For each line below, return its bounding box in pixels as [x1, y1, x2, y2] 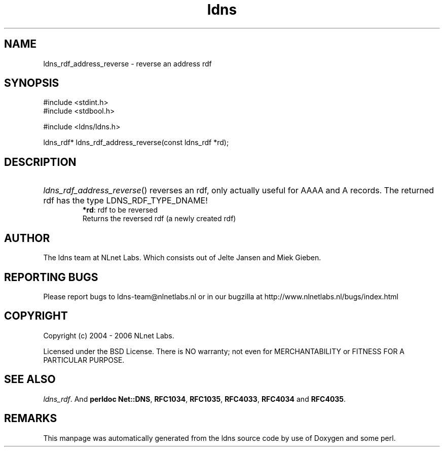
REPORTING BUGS [4, 270, 98, 284]
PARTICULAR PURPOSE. [43, 355, 125, 364]
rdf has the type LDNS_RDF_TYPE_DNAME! [43, 195, 208, 206]
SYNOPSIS [4, 77, 59, 90]
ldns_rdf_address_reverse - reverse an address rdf [43, 59, 212, 68]
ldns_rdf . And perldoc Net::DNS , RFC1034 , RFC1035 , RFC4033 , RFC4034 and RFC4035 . [43, 394, 346, 403]
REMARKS [4, 412, 57, 425]
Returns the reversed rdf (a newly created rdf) [82, 214, 236, 223]
